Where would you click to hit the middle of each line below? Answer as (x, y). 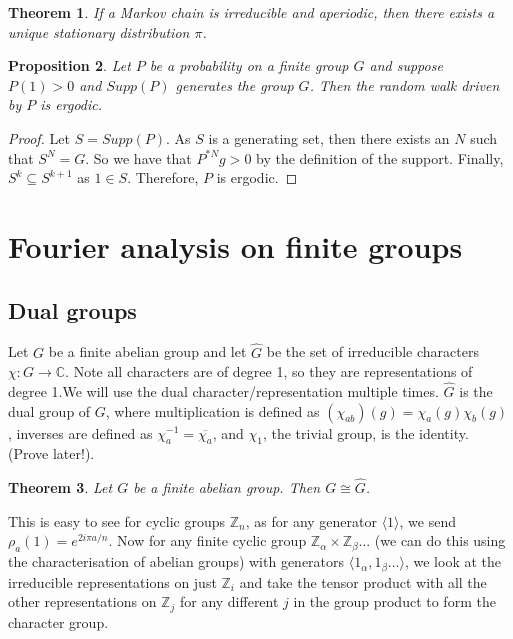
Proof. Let (39, 137)
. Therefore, (163, 177)
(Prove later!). (51, 453)
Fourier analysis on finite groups (235, 245)
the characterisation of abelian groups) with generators (176, 561)
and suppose (406, 65)
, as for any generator (311, 520)
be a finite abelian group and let (147, 351)
